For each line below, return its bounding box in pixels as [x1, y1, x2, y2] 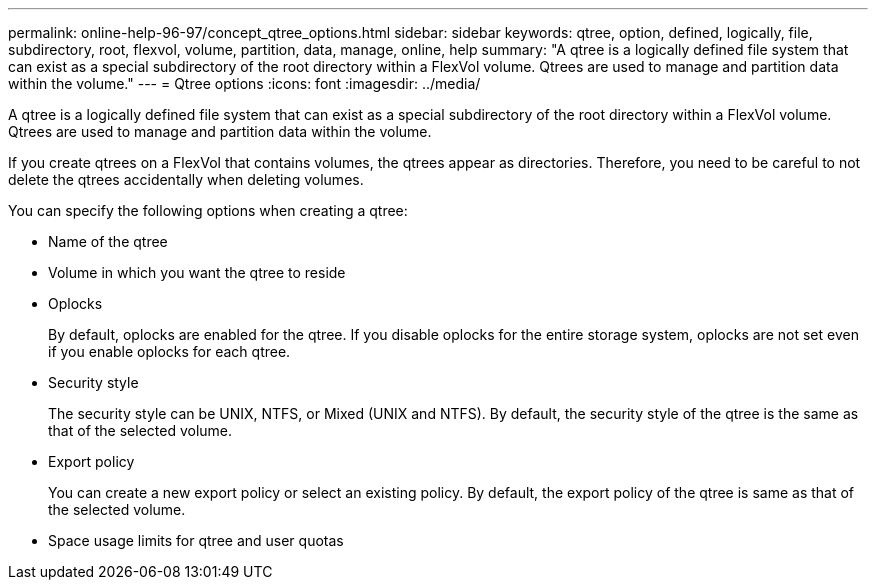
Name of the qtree [48, 233, 168, 250]
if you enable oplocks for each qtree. [48, 343, 291, 360]
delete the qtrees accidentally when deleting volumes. [8, 171, 364, 188]
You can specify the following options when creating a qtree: [8, 202, 408, 219]
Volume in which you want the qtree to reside [48, 264, 346, 281]
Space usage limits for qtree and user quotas [48, 532, 344, 549]
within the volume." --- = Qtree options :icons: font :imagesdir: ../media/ [8, 75, 481, 92]
